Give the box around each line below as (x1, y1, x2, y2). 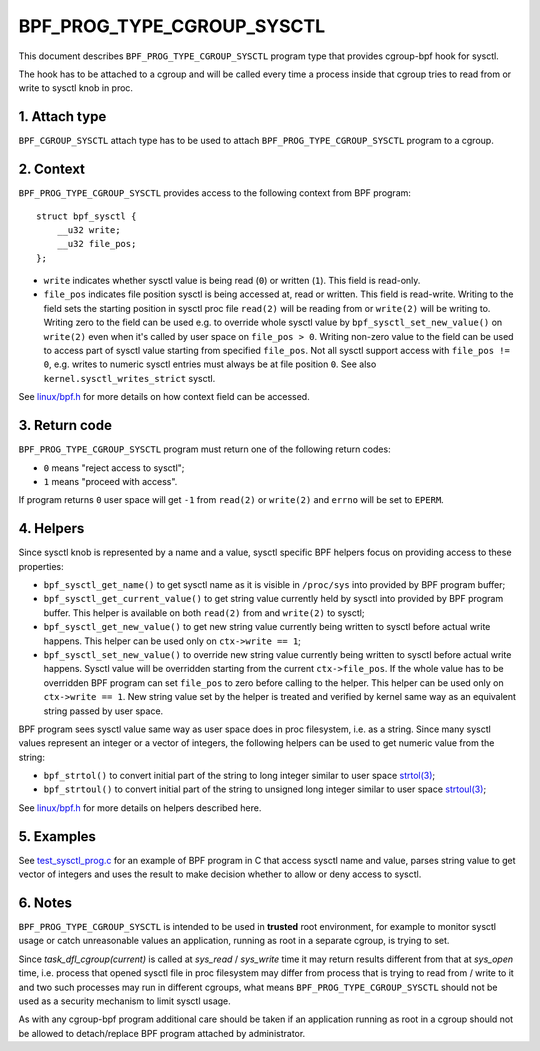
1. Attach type (18, 108, 107, 125)
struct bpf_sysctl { (36, 210, 137, 222)
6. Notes (18, 894, 72, 911)
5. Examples (18, 828, 97, 845)
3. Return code (18, 417, 112, 434)
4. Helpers (18, 520, 85, 537)
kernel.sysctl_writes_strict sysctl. (43, 372, 216, 384)
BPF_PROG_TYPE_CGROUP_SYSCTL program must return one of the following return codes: (18, 443, 391, 455)
